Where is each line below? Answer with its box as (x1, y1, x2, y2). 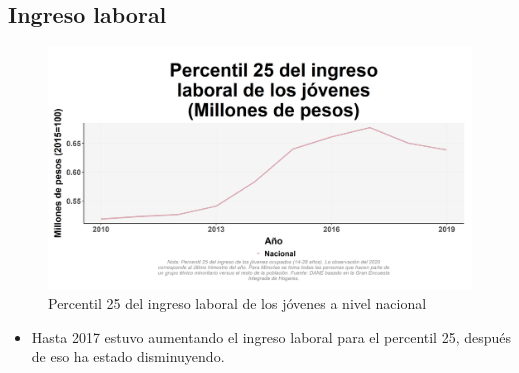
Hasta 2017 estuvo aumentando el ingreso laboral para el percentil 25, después (31, 326, 512, 347)
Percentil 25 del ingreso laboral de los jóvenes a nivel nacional (48, 293, 427, 314)
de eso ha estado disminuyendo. (31, 346, 225, 367)
